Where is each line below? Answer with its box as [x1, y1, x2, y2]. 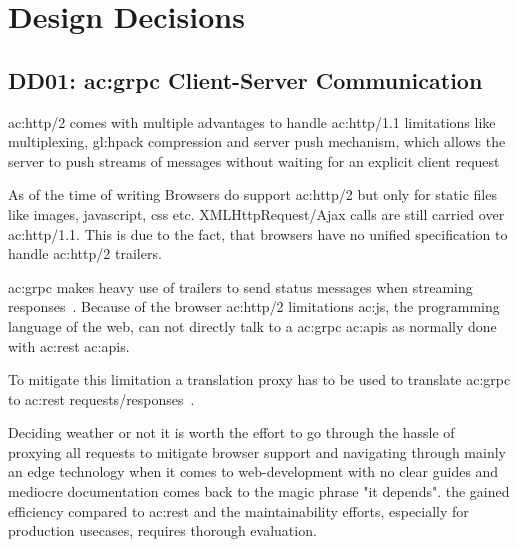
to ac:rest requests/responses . [8, 388, 195, 409]
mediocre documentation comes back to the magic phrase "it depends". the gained [8, 481, 510, 502]
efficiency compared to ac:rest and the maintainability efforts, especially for [8, 500, 469, 521]
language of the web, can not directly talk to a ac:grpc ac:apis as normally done [8, 315, 497, 336]
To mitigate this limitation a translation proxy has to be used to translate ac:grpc [8, 369, 511, 390]
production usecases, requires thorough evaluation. [8, 520, 317, 541]
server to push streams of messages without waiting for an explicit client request [8, 150, 500, 171]
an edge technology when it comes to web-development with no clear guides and [8, 461, 499, 482]
